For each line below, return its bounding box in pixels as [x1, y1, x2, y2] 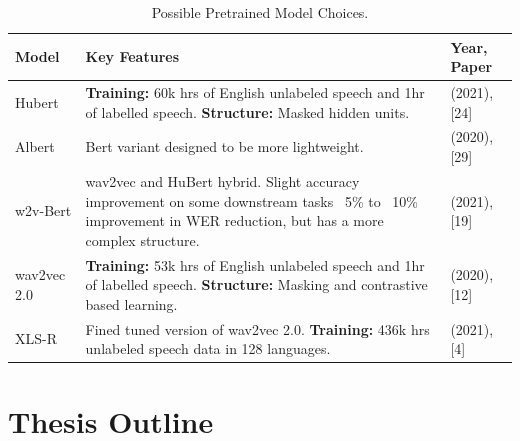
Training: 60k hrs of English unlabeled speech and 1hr [85, 82, 425, 103]
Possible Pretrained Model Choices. [151, 2, 369, 22]
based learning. [85, 293, 178, 314]
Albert [15, 136, 55, 157]
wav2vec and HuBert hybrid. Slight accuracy [85, 170, 360, 191]
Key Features [85, 46, 179, 67]
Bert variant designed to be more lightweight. [85, 136, 364, 157]
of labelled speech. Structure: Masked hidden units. [85, 101, 410, 122]
